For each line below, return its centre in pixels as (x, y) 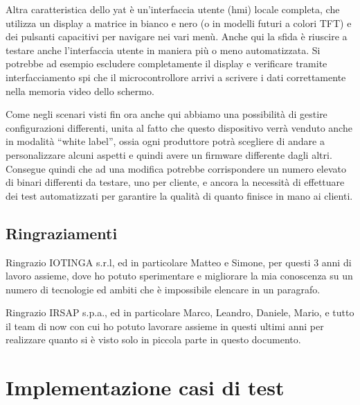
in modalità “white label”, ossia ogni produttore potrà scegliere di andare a (165, 141)
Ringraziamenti (62, 233)
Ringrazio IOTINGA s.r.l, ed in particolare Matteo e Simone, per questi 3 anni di (179, 262)
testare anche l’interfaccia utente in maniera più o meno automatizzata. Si (163, 50)
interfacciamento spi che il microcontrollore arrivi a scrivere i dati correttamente (176, 77)
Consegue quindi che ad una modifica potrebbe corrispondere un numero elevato (176, 168)
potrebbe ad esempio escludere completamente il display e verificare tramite (166, 63)
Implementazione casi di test (145, 387)
